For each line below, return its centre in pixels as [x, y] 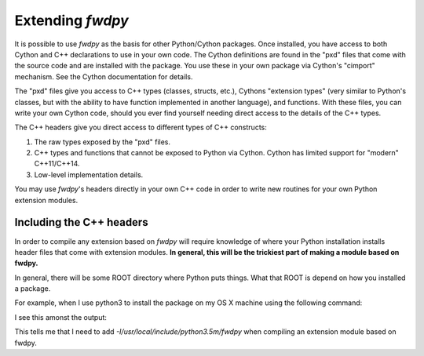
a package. [33, 289]
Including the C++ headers [81, 222]
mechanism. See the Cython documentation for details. [104, 76]
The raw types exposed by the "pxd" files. [102, 142]
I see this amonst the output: [61, 317]
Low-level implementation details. [89, 174]
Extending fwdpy [71, 20]
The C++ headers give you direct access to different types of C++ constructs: [141, 127]
